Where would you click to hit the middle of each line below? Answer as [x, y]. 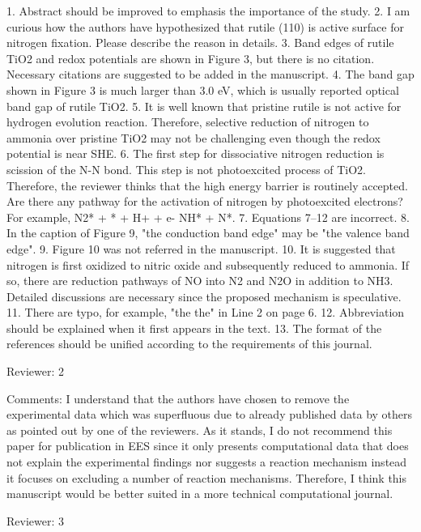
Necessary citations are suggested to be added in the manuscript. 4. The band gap [210, 74]
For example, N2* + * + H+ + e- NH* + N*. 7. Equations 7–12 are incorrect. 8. [208, 217]
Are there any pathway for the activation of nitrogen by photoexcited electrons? [205, 201]
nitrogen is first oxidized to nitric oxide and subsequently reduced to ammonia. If [208, 264]
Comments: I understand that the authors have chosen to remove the [178, 398]
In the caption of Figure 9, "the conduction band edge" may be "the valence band [208, 233]
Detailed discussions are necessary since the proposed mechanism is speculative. [204, 296]
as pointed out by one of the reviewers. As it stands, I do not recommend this [200, 430]
